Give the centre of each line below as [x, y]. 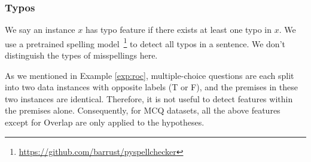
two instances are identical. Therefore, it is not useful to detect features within [149, 98]
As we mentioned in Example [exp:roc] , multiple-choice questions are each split [150, 75]
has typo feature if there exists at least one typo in [179, 30]
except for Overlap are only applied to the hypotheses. [105, 122]
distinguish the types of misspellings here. [81, 55]
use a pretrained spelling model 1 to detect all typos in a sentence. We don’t [145, 42]
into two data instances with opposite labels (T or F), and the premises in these [151, 87]
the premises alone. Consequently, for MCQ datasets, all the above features [143, 110]
